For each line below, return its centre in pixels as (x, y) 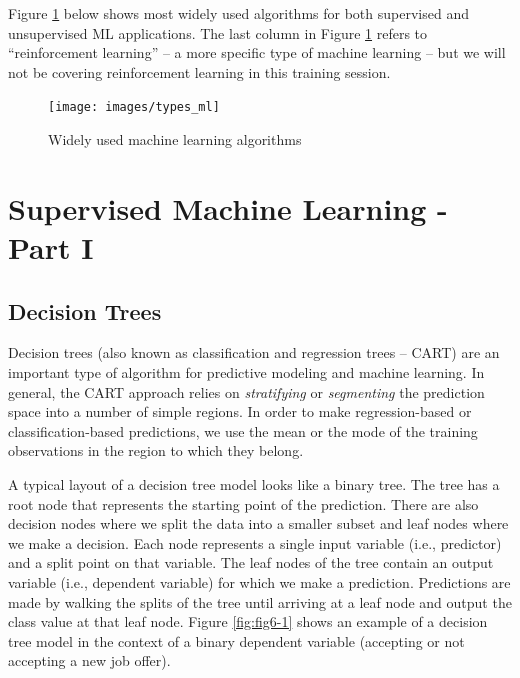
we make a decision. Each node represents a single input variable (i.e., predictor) (255, 542)
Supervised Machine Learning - (228, 207)
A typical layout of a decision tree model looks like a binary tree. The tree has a (254, 483)
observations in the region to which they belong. (156, 450)
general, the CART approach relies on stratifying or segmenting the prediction (246, 391)
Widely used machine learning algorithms (175, 139)
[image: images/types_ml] (134, 107)
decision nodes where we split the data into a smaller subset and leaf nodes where (258, 523)
